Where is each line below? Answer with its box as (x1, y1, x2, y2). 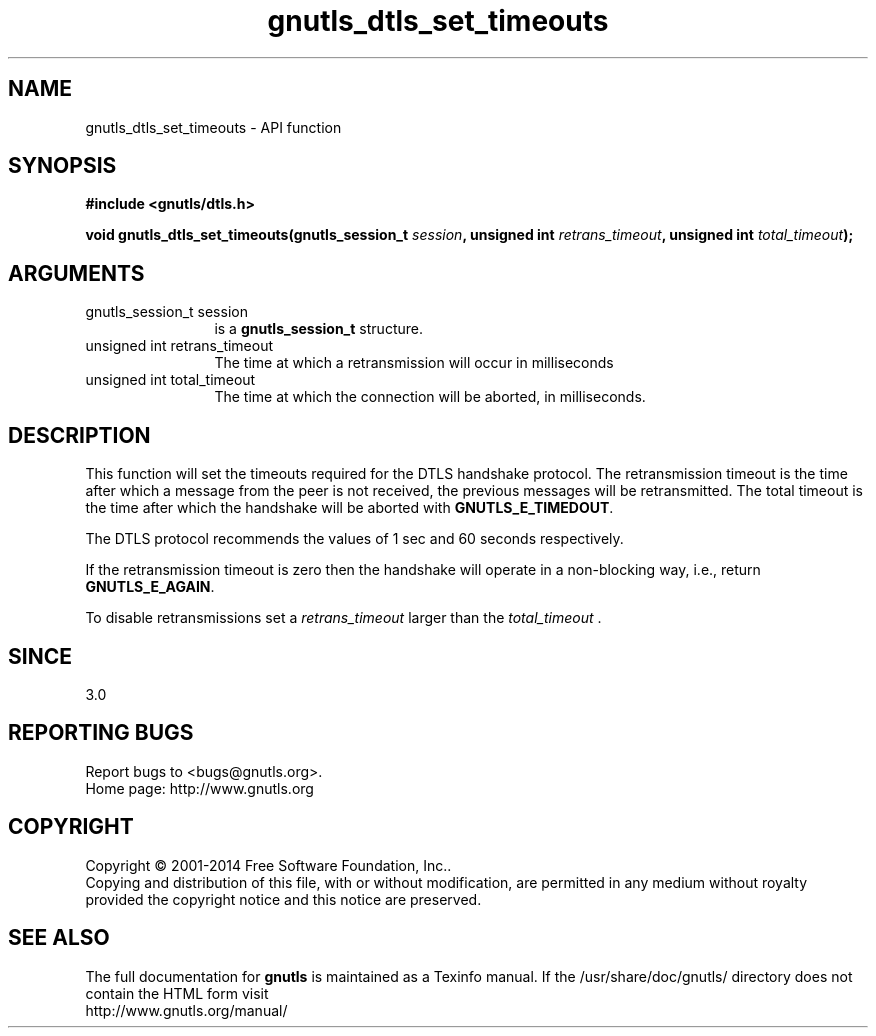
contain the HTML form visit (85, 984, 269, 1002)
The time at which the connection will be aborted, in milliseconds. (214, 388, 646, 406)
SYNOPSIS (8, 153, 117, 179)
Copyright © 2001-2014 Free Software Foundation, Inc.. (85, 856, 452, 874)
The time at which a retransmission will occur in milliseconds (214, 354, 614, 372)
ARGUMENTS (8, 260, 145, 286)
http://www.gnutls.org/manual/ (85, 1001, 288, 1019)
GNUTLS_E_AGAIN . (85, 578, 215, 596)
